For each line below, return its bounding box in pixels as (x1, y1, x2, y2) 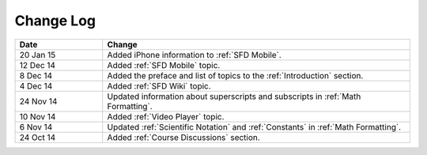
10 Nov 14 (19, 111, 56, 122)
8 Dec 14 (19, 70, 53, 81)
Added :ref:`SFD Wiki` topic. (107, 80, 211, 91)
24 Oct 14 (19, 131, 56, 142)
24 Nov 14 (19, 96, 58, 107)
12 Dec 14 (19, 59, 55, 70)
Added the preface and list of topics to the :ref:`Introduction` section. (107, 70, 364, 81)
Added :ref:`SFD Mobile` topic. (107, 59, 221, 70)
